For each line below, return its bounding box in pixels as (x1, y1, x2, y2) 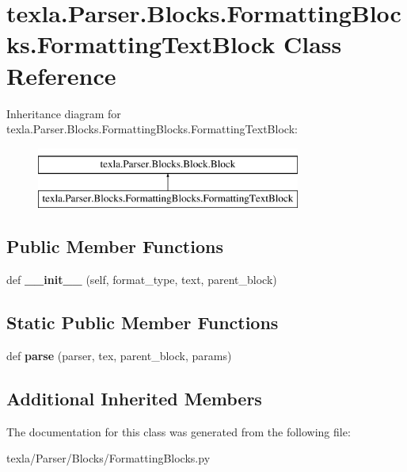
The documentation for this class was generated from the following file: (6, 423, 351, 439)
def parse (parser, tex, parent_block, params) (6, 347, 232, 363)
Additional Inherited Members (6, 386, 262, 410)
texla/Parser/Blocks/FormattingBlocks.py (6, 450, 211, 466)
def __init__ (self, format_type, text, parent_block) (6, 271, 277, 288)
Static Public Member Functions (6, 310, 279, 335)
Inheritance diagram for (6, 105, 121, 121)
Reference (6, 59, 116, 91)
